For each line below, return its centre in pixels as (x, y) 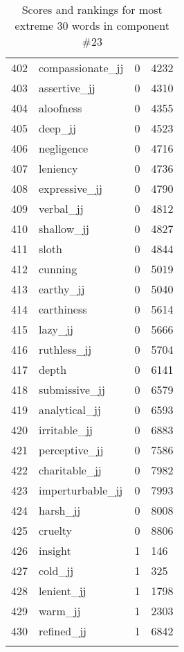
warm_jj (60, 611)
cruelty (56, 530)
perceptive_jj (71, 450)
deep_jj (57, 128)
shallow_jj (64, 229)
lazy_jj (56, 329)
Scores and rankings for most (92, 9)
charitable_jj (70, 470)
